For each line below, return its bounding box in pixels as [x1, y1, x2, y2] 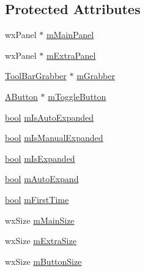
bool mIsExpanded [5, 151, 75, 164]
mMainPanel [46, 28, 94, 41]
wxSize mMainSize [5, 213, 75, 226]
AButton [5, 90, 38, 102]
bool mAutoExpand [5, 172, 79, 185]
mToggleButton [48, 90, 106, 102]
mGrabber [76, 69, 115, 82]
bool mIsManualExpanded [5, 131, 103, 144]
